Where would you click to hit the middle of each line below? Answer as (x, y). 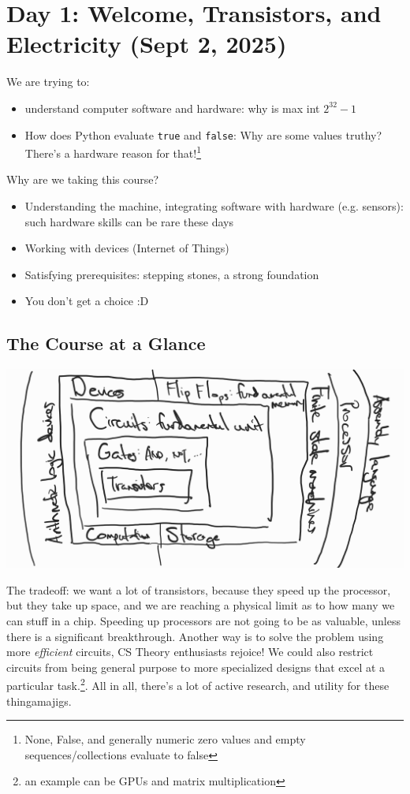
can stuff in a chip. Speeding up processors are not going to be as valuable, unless (203, 620)
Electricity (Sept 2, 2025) (147, 44)
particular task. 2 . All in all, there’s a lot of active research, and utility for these (198, 684)
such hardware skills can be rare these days (129, 221)
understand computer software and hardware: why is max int (172, 108)
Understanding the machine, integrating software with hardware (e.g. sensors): (214, 206)
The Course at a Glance (106, 343)
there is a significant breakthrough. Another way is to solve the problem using (195, 636)
